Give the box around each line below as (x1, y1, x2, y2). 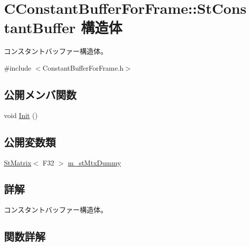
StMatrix (4, 157, 32, 167)
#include (4, 62, 32, 73)
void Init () (4, 110, 38, 120)
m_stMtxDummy (68, 157, 121, 167)
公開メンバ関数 (4, 86, 76, 102)
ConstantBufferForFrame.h (42, 62, 124, 73)
